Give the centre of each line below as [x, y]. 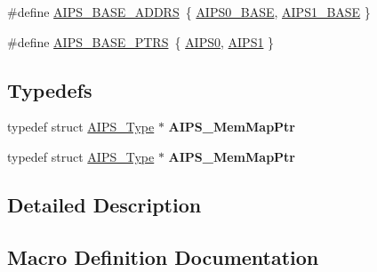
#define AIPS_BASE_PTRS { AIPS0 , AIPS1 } [141, 41]
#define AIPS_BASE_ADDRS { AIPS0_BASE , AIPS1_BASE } [189, 12]
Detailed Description [104, 204]
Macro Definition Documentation [163, 256]
